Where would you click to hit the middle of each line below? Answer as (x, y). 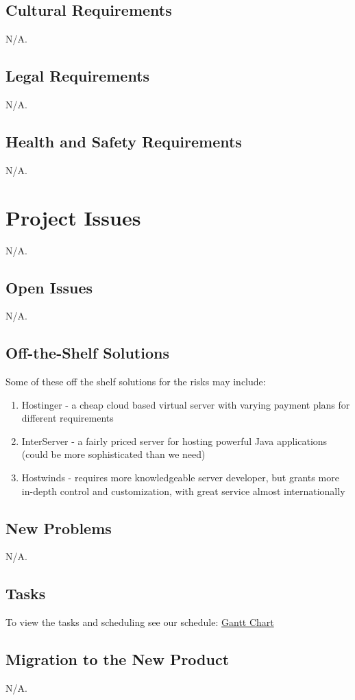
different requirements (68, 418)
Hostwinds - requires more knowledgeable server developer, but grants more (180, 478)
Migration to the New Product (118, 659)
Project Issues (73, 217)
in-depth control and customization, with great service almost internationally (183, 491)
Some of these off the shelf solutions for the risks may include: (136, 382)
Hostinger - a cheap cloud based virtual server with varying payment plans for (186, 404)
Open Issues (49, 287)
